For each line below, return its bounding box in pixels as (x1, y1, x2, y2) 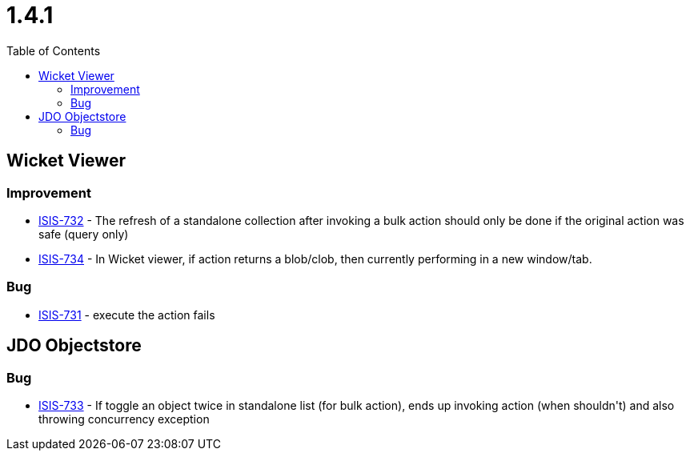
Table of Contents (6, 43, 101, 58)
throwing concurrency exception (38, 411, 210, 426)
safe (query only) (38, 226, 129, 241)
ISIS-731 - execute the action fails (38, 307, 215, 322)
